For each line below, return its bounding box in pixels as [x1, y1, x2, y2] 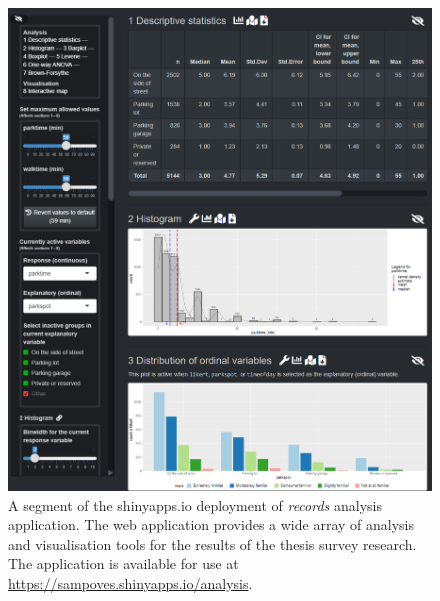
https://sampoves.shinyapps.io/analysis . [8, 572, 253, 593]
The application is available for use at [8, 553, 239, 574]
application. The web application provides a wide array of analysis [8, 514, 414, 535]
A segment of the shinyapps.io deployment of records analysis [8, 494, 382, 515]
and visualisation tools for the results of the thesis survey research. [8, 533, 417, 554]
